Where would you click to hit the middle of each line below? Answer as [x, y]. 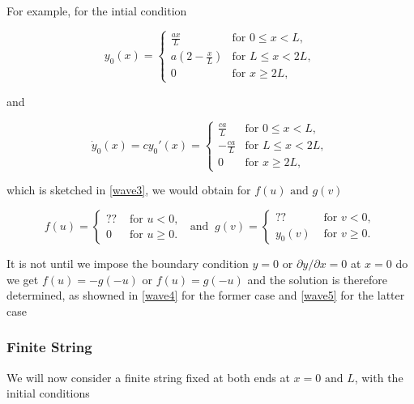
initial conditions [48, 393]
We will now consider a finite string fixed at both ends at [148, 377]
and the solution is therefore [318, 279]
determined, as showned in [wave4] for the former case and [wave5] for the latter [206, 295]
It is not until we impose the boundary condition [128, 263]
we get [23, 279]
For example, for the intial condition [97, 11]
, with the [379, 377]
